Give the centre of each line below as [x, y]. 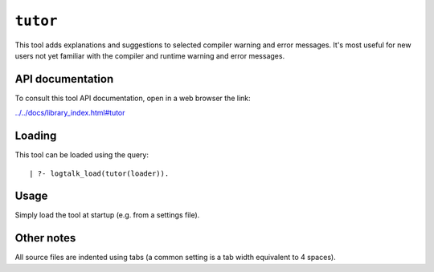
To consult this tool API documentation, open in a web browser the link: [133, 98]
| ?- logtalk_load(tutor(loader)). [99, 173]
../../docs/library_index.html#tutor [70, 113]
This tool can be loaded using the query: [82, 155]
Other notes [45, 238]
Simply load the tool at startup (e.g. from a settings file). [107, 215]
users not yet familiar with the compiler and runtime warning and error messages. [150, 55]
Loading [36, 136]
